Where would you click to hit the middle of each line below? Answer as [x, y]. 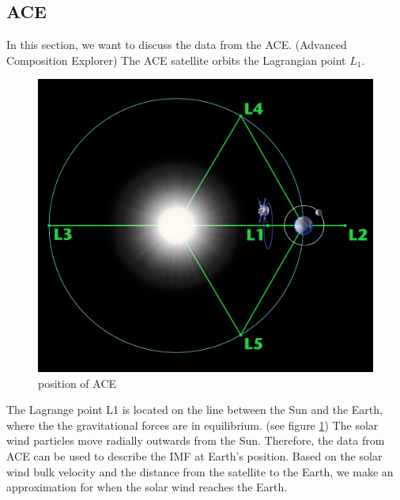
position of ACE [77, 383]
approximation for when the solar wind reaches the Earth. [147, 487]
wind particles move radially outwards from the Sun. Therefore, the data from [196, 440]
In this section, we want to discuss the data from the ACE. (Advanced [177, 45]
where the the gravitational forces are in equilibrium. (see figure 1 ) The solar [192, 425]
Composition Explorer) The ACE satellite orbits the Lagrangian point [176, 60]
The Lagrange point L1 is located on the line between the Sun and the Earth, [194, 410]
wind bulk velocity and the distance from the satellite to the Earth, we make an [200, 471]
